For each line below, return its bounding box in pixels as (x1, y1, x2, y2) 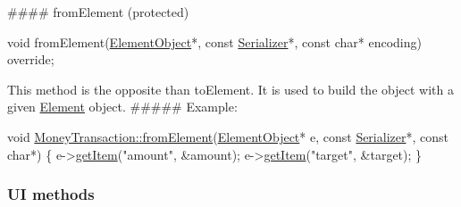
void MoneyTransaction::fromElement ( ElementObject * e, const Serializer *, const (7, 127, 448, 145)
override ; (7, 50, 54, 69)
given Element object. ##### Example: (7, 97, 238, 116)
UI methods (7, 183, 95, 205)
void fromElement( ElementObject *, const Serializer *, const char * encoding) (7, 32, 422, 51)
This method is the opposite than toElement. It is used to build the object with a (7, 79, 454, 98)
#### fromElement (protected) (7, 3, 189, 21)
